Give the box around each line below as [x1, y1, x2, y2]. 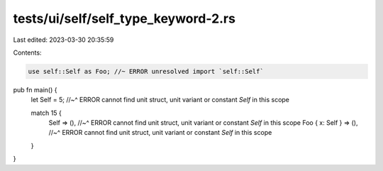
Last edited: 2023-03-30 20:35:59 [13, 35, 114, 44]
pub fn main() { [13, 85, 57, 94]
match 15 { [30, 109, 62, 117]
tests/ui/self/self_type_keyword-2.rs [13, 11, 235, 26]
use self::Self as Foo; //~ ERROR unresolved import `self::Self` [28, 67, 264, 75]
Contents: [13, 48, 42, 57]
